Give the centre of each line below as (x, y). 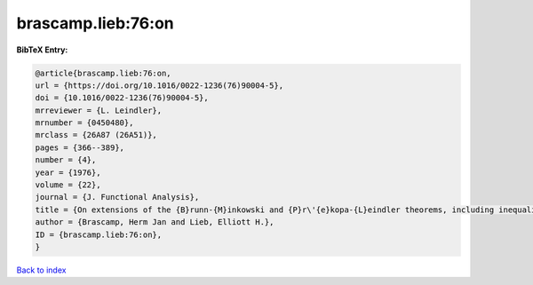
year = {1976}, (68, 172)
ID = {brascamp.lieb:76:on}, (99, 234)
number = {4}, (66, 160)
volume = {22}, (68, 185)
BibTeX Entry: (42, 50)
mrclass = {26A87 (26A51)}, (96, 135)
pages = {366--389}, (80, 147)
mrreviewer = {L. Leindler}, (99, 110)
